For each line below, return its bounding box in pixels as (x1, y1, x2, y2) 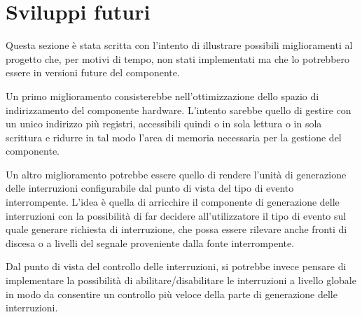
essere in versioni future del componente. (6, 65, 180, 80)
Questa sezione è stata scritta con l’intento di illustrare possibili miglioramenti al (6, 38, 353, 52)
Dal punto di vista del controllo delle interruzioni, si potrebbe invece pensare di (6, 259, 347, 274)
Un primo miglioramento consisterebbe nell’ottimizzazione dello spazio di (6, 88, 319, 103)
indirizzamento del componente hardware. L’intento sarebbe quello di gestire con (6, 102, 351, 117)
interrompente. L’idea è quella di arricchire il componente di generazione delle (6, 195, 340, 209)
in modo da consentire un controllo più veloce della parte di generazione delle (6, 286, 337, 301)
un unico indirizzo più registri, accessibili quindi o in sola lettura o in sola (6, 116, 322, 131)
